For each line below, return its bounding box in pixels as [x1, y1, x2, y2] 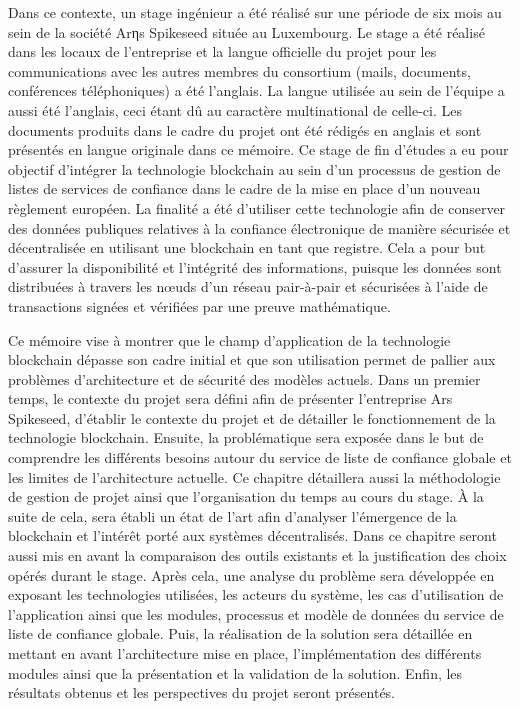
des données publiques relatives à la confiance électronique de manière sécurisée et [8, 217, 511, 238]
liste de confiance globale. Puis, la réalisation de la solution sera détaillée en [8, 623, 473, 644]
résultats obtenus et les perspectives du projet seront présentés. [8, 682, 396, 703]
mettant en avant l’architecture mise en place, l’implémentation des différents [8, 643, 482, 663]
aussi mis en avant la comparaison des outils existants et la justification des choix [8, 545, 507, 566]
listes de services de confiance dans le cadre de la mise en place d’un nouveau [8, 178, 481, 199]
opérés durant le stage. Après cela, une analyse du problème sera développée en [8, 564, 495, 585]
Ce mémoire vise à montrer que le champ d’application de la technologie [8, 329, 451, 350]
